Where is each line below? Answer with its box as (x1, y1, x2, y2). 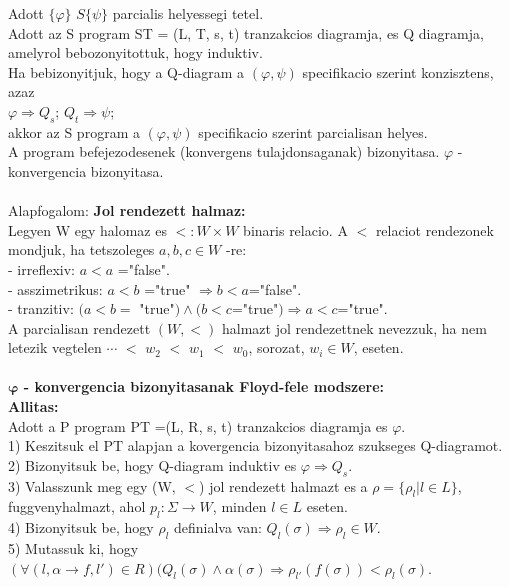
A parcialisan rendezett (8, 317, 151, 338)
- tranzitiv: (8, 298, 74, 319)
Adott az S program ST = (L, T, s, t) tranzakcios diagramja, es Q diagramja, (8, 22, 484, 43)
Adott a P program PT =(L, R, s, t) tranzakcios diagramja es (8, 415, 388, 436)
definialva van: (174, 517, 262, 538)
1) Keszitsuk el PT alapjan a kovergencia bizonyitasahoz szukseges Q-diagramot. (8, 435, 503, 456)
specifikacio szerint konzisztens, (302, 61, 494, 82)
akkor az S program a (8, 121, 140, 142)
